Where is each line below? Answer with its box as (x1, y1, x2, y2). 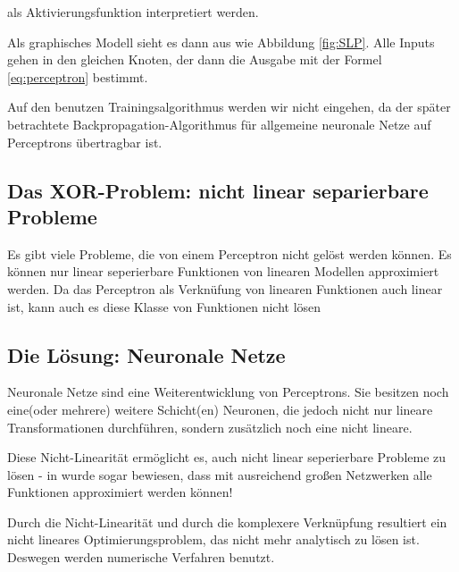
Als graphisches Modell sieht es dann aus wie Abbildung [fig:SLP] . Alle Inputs (7, 32, 435, 51)
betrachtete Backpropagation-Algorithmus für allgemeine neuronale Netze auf (7, 114, 431, 133)
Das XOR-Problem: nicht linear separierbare (7, 176, 429, 204)
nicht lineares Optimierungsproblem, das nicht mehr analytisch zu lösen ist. (7, 530, 420, 549)
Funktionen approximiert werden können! (7, 483, 233, 501)
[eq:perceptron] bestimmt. (7, 67, 148, 86)
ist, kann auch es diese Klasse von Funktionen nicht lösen (7, 297, 321, 315)
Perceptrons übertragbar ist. (7, 132, 163, 151)
